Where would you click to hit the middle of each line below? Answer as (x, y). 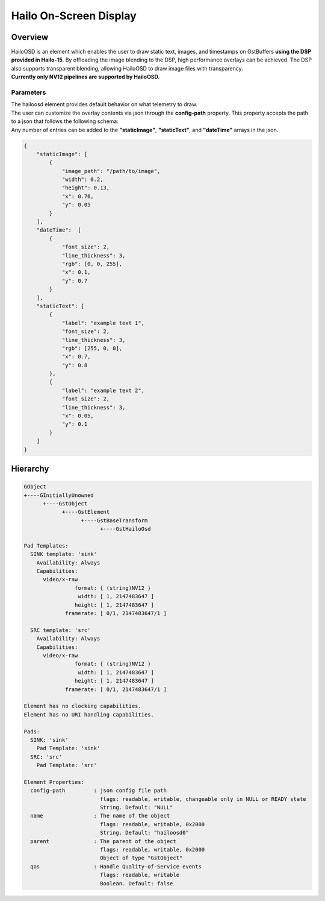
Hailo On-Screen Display (74, 16)
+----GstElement (86, 512)
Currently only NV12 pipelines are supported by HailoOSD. (85, 77)
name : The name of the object (100, 816)
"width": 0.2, (82, 180)
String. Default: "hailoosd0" (144, 833)
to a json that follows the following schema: (65, 121)
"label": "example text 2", (103, 390)
